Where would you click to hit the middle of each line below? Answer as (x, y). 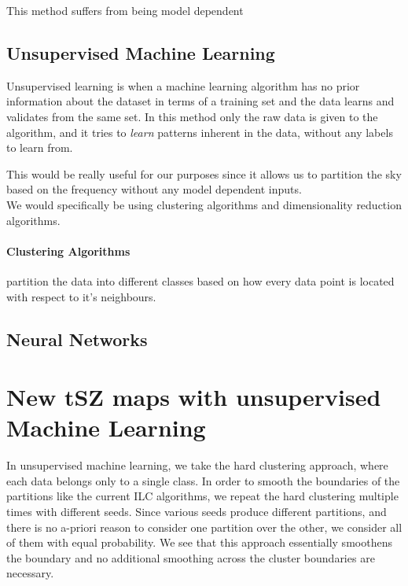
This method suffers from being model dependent (125, 10)
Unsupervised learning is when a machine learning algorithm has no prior (183, 85)
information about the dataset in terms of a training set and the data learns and (200, 101)
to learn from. (40, 147)
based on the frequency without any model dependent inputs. (154, 189)
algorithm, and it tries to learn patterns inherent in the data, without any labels (200, 132)
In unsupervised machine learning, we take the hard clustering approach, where (197, 465)
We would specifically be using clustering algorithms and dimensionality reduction (204, 204)
